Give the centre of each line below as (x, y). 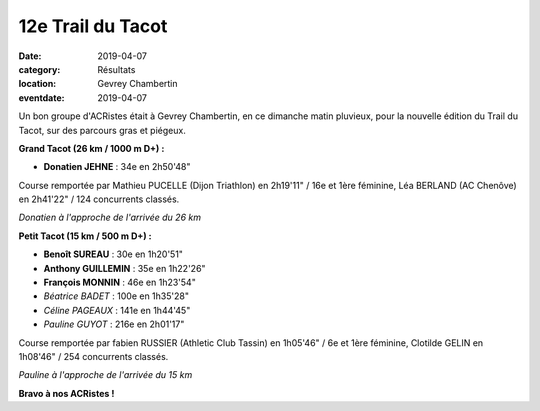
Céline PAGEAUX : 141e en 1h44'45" (117, 310)
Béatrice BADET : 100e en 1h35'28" (116, 296)
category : (39, 69)
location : (37, 84)
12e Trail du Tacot (93, 26)
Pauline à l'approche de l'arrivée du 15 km (105, 375)
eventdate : (41, 97)
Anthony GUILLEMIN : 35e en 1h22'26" (124, 268)
